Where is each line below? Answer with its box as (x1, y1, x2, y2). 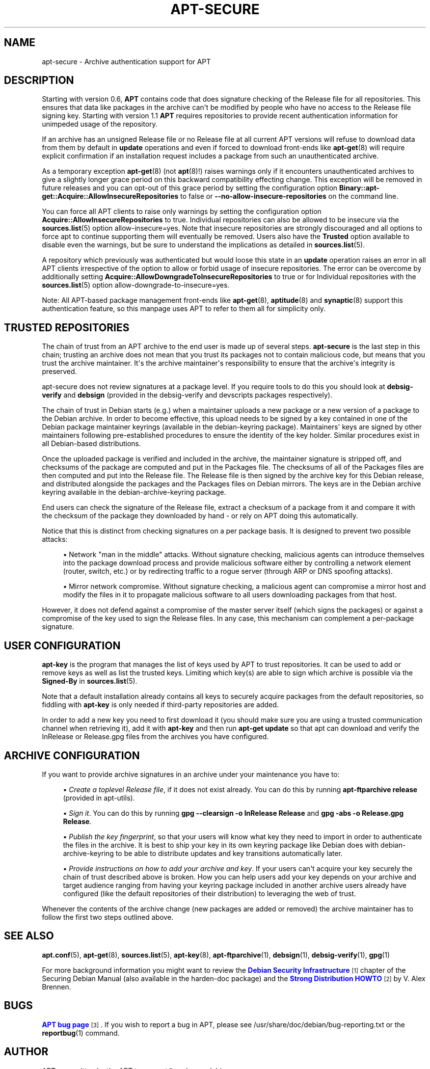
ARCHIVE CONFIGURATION (4, 749, 140, 762)
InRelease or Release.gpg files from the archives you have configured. (42, 732, 269, 741)
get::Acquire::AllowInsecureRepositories (42, 192, 179, 201)
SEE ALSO (4, 930, 54, 942)
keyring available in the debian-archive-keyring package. (42, 488, 226, 497)
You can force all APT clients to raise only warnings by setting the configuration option (42, 207, 322, 216)
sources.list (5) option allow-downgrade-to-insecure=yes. (42, 281, 230, 290)
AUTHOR (4, 1045, 49, 1058)
